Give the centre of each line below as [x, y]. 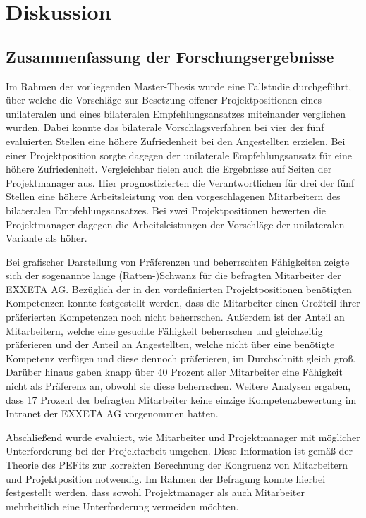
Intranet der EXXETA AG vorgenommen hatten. [112, 413]
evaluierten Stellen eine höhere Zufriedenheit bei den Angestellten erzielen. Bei [176, 141]
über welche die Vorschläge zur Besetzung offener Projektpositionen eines [164, 100]
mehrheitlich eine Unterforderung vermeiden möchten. [122, 506]
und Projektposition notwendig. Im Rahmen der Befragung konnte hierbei [166, 478]
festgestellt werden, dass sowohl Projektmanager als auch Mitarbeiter [155, 492]
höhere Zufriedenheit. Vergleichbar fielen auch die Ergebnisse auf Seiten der [169, 169]
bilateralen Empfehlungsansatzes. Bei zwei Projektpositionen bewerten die [166, 210]
